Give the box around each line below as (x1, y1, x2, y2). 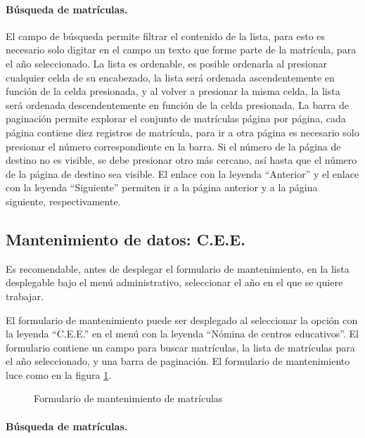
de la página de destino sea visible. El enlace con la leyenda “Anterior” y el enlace (6, 166, 359, 181)
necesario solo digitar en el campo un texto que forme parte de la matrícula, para (6, 42, 357, 57)
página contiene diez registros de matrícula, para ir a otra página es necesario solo (6, 124, 359, 139)
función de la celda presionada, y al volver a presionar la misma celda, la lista (6, 84, 340, 98)
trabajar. (6, 288, 44, 303)
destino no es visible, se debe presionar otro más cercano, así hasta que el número (6, 153, 357, 167)
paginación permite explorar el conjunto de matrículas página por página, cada (6, 111, 346, 126)
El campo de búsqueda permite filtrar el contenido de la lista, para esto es (6, 28, 326, 43)
